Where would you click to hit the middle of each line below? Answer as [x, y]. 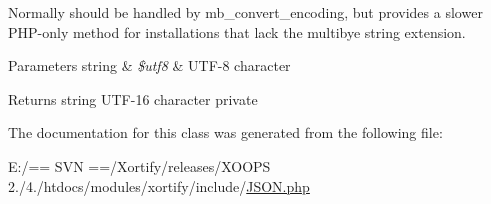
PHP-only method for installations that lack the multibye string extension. [237, 31]
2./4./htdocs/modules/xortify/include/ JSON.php [159, 185]
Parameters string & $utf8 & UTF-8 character [149, 65]
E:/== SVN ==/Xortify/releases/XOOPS [139, 165]
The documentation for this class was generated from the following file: [225, 132]
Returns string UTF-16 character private [133, 98]
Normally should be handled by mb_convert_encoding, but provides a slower [245, 12]
